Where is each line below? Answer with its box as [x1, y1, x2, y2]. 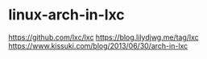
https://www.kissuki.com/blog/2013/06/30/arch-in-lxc [8, 40, 188, 50]
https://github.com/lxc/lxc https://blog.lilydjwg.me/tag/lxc [8, 32, 199, 42]
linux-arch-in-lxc [8, 6, 125, 24]
